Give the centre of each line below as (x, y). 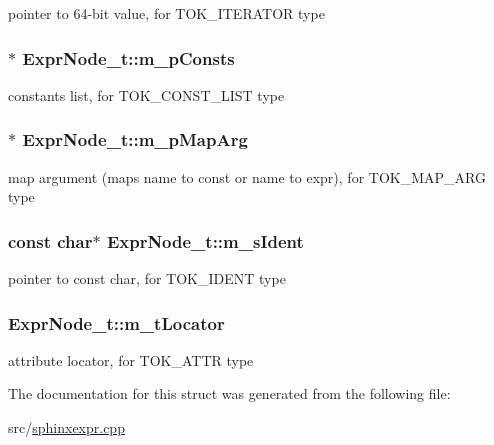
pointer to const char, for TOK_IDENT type (147, 278)
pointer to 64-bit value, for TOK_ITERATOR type (166, 13)
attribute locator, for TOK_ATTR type (131, 359)
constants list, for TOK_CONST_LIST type (146, 94)
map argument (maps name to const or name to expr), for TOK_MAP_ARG (247, 176)
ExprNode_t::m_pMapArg (135, 139)
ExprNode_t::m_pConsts (128, 57)
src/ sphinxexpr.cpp (66, 427)
